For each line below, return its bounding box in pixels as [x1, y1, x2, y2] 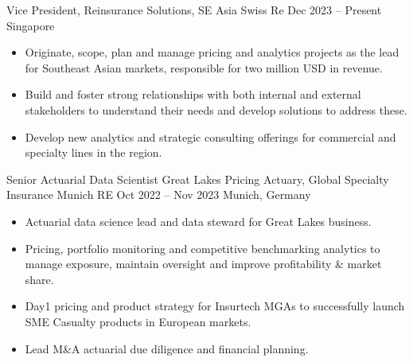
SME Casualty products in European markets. [25, 313, 251, 329]
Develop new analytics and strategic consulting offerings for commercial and [25, 128, 396, 145]
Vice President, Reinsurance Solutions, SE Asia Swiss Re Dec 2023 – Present [6, 2, 382, 18]
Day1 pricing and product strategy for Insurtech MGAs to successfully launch [25, 298, 405, 314]
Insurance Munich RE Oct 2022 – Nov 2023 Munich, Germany [6, 186, 311, 203]
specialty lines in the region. [25, 144, 162, 161]
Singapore [6, 17, 55, 33]
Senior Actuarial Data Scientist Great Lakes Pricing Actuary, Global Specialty [6, 170, 389, 187]
